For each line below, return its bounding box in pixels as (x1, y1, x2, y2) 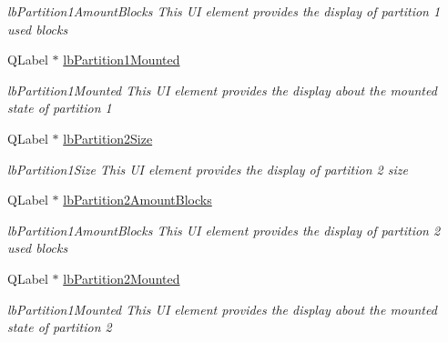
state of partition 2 (7, 317, 112, 337)
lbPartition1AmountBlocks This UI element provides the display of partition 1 (7, 2, 441, 20)
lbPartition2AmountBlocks (63, 190, 212, 209)
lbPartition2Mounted (63, 268, 180, 287)
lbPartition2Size (63, 128, 153, 147)
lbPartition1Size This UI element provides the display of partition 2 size (7, 159, 408, 178)
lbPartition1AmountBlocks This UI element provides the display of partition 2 (7, 220, 441, 239)
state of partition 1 (7, 98, 112, 117)
